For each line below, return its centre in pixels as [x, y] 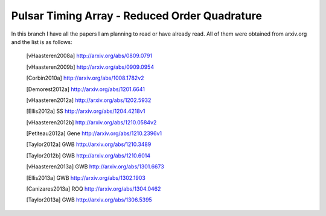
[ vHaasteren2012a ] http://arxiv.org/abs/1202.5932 [89, 100]
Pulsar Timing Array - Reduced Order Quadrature [137, 16]
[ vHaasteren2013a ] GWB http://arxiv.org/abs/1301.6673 [95, 167]
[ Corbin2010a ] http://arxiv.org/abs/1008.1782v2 [85, 78]
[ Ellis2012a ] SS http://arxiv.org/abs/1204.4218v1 [86, 111]
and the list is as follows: [42, 42]
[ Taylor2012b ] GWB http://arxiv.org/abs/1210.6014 [88, 155]
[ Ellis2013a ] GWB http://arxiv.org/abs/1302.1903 [86, 177]
